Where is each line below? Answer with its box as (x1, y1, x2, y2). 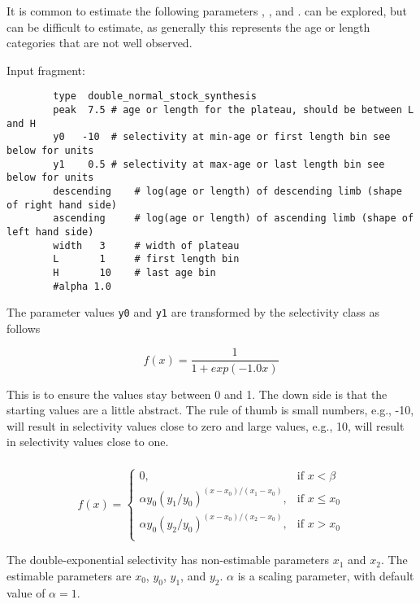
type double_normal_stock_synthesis (53, 90, 257, 103)
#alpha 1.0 (53, 280, 111, 292)
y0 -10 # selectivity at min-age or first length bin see (53, 131, 391, 143)
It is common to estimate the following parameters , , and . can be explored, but (6, 2, 408, 19)
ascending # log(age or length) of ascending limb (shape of (53, 212, 414, 225)
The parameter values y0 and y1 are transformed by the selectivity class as (6, 304, 379, 321)
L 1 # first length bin (53, 253, 240, 265)
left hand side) (6, 225, 94, 238)
